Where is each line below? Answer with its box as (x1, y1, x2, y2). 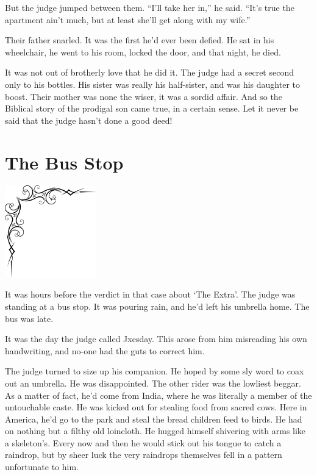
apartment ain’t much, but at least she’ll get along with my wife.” (5, 13, 251, 26)
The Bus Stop (5, 149, 124, 174)
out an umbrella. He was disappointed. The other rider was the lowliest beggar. (5, 376, 301, 389)
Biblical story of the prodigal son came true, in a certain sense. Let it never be (5, 102, 299, 115)
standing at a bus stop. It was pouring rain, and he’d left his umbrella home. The (5, 299, 310, 312)
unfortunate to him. (5, 460, 79, 473)
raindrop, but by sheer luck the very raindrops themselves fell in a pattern (5, 448, 282, 461)
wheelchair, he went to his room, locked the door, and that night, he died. (5, 45, 281, 58)
